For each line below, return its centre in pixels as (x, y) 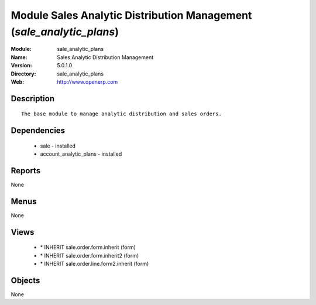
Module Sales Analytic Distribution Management (131, 15)
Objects (25, 280)
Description (33, 99)
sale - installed (58, 146)
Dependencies (38, 131)
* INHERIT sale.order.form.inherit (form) (88, 247)
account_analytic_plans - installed (81, 154)
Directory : (23, 74)
